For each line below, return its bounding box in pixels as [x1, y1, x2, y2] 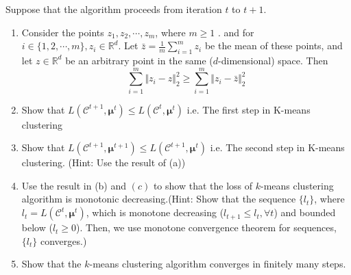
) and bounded [274, 205, 336, 220]
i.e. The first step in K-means [186, 102, 311, 116]
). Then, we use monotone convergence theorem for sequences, [76, 220, 337, 235]
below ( [21, 220, 53, 235]
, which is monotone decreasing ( [86, 205, 224, 220]
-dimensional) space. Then [218, 53, 328, 67]
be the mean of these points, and [204, 38, 343, 53]
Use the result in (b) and [21, 178, 127, 192]
